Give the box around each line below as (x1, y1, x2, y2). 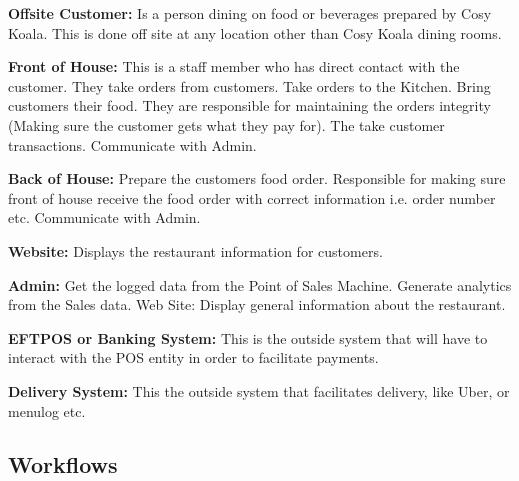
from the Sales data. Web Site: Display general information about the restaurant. (8, 294, 506, 315)
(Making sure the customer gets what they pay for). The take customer (8, 114, 445, 135)
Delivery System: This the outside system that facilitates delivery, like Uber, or (8, 380, 510, 401)
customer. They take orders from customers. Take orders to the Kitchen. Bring (8, 75, 491, 96)
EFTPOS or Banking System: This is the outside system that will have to (8, 327, 488, 348)
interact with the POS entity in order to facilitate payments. (8, 347, 379, 368)
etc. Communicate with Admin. (8, 207, 201, 228)
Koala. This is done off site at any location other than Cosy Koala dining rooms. (8, 22, 502, 43)
